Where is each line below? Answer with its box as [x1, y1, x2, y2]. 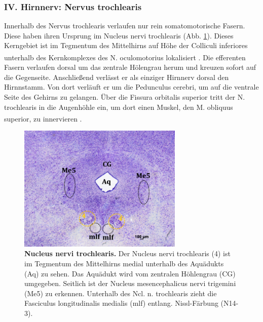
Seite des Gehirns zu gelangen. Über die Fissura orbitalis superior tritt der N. [4, 92, 245, 102]
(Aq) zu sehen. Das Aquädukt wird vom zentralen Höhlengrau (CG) [24, 268, 236, 278]
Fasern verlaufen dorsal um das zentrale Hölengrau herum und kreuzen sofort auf [4, 62, 256, 72]
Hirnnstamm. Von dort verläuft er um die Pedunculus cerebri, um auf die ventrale [4, 82, 259, 92]
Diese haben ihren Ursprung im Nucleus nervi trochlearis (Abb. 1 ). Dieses [4, 30, 234, 41]
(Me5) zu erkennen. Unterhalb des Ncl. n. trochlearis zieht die [24, 288, 217, 298]
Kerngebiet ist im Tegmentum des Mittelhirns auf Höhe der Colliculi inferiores [4, 40, 248, 51]
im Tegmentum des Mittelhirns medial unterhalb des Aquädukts [24, 258, 224, 268]
